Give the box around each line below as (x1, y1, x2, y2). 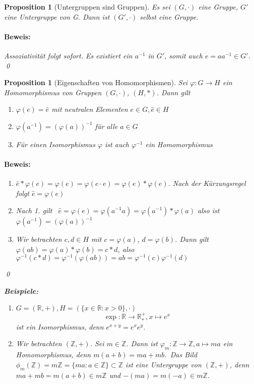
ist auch (105, 139, 129, 149)
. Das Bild (164, 349, 198, 360)
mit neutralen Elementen (51, 104, 128, 114)
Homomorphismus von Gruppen (4, 87, 102, 97)
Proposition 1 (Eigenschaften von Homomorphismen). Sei (4, 77, 188, 88)
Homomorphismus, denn (16, 349, 91, 360)
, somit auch (164, 50, 203, 60)
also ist (198, 205, 220, 215)
